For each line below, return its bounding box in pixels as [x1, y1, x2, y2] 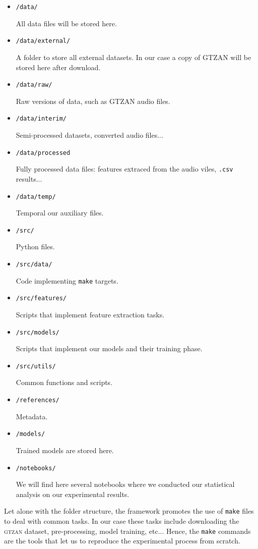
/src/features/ [16, 295, 67, 302]
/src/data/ [16, 261, 52, 268]
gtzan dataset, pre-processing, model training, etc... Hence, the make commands [4, 525, 251, 536]
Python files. [16, 241, 55, 252]
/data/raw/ [16, 81, 52, 89]
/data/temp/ [16, 193, 56, 200]
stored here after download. [16, 62, 101, 72]
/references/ [16, 397, 59, 404]
